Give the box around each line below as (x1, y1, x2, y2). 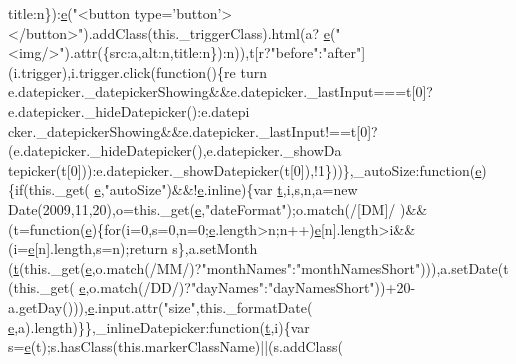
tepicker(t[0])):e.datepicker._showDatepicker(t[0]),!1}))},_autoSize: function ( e (8, 159, 482, 180)
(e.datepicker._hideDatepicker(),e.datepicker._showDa (8, 140, 342, 161)
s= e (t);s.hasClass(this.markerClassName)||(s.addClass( (8, 336, 343, 357)
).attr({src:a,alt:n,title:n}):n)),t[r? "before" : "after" (64, 42, 362, 63)
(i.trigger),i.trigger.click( (8, 61, 156, 82)
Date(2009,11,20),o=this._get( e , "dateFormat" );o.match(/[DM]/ (8, 198, 396, 219)
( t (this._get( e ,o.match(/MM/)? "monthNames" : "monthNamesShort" (8, 257, 421, 278)
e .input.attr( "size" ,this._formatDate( (87, 296, 313, 317)
